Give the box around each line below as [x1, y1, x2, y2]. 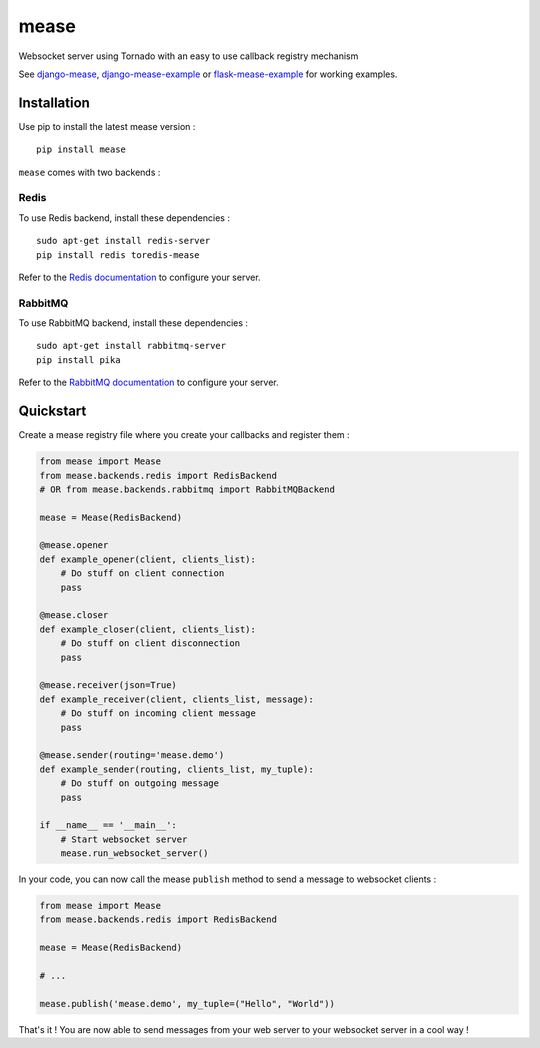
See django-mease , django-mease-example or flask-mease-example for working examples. [18, 68, 398, 80]
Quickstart [18, 403, 87, 420]
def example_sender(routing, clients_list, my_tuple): [39, 763, 314, 775]
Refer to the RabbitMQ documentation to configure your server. [18, 376, 279, 389]
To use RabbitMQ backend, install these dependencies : [18, 317, 249, 329]
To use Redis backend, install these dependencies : [18, 211, 230, 224]
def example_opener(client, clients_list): [39, 553, 257, 565]
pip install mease [36, 144, 127, 155]
